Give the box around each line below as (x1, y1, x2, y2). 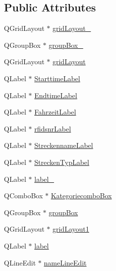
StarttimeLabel (34, 73, 80, 83)
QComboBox (4, 190, 43, 201)
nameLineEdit (44, 257, 87, 268)
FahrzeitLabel (34, 107, 76, 117)
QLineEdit (4, 257, 36, 268)
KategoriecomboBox (51, 190, 112, 201)
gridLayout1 (52, 224, 89, 234)
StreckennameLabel (34, 140, 93, 150)
